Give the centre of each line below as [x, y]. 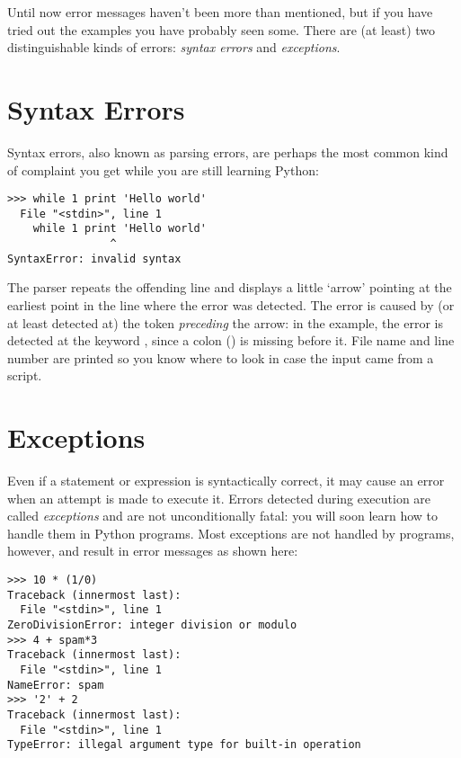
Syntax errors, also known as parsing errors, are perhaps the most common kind [228, 152]
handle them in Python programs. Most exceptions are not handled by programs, [231, 533]
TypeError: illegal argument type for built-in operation [184, 745]
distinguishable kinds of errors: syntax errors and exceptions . [174, 47]
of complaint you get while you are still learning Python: [163, 169]
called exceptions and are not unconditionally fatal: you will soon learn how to [223, 516]
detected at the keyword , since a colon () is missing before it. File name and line [231, 340]
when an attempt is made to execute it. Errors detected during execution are [219, 498]
